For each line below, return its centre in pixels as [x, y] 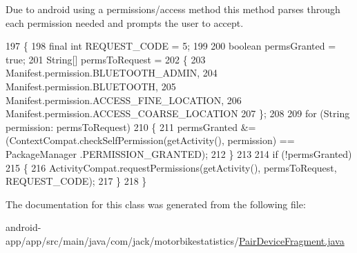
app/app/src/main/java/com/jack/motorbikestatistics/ [122, 240]
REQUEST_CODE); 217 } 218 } [76, 181]
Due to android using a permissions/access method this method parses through [173, 9]
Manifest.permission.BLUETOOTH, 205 [91, 86]
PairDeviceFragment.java [291, 240]
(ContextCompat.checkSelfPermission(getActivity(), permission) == [150, 140]
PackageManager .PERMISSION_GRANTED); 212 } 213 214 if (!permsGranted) [179, 153]
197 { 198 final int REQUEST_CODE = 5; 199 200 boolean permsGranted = [171, 46]
